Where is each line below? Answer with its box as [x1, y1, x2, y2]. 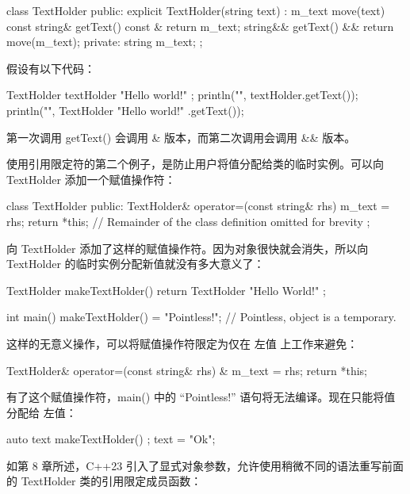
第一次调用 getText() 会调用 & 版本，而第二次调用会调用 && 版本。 [6, 128, 356, 145]
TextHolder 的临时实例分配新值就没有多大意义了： [6, 255, 265, 272]
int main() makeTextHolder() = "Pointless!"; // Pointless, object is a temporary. [6, 308, 397, 325]
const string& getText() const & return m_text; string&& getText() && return [6, 17, 394, 34]
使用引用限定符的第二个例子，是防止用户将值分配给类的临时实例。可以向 [6, 155, 384, 172]
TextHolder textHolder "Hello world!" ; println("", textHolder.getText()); [6, 86, 358, 103]
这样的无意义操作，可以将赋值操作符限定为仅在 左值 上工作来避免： [6, 335, 358, 351]
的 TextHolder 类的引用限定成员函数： [6, 473, 202, 489]
